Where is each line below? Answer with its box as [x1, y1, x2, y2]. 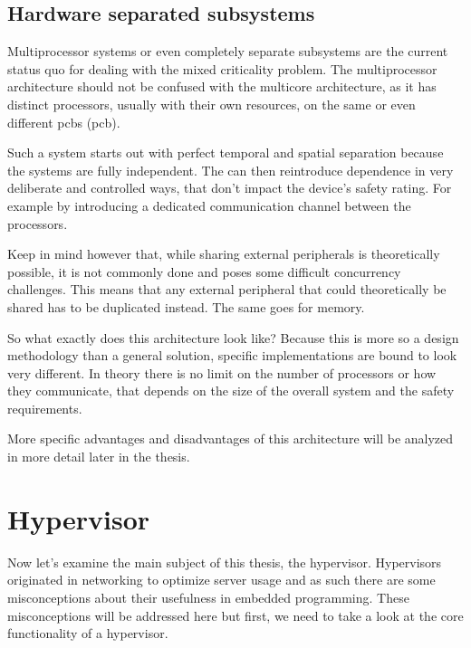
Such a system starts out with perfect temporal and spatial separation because [7, 143, 444, 162]
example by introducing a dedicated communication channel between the [7, 195, 411, 214]
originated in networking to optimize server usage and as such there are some [7, 570, 436, 589]
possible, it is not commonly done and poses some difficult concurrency [7, 262, 401, 281]
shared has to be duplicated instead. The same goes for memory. [7, 297, 365, 316]
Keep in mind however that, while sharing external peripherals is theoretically [7, 244, 440, 263]
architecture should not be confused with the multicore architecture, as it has [7, 77, 437, 96]
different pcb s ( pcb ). [7, 112, 120, 131]
